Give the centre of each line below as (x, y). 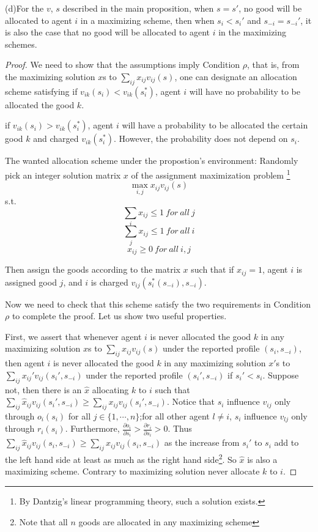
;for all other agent (175, 416)
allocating (110, 389)
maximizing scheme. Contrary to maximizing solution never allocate (132, 471)
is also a (262, 459)
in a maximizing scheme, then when (147, 20)
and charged (56, 139)
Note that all (43, 521)
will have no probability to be (245, 91)
